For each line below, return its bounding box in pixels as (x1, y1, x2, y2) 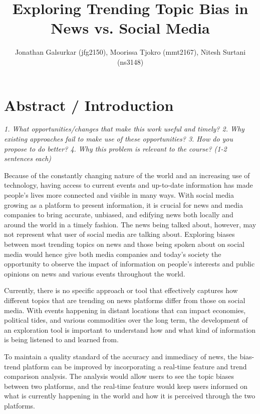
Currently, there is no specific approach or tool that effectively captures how (4, 285, 238, 296)
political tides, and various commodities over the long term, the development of (4, 315, 248, 325)
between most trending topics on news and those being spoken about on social (4, 238, 244, 249)
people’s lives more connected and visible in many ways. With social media (4, 190, 234, 200)
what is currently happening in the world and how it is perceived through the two (4, 390, 255, 401)
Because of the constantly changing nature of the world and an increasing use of (4, 170, 250, 180)
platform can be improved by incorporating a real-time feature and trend (23, 361, 247, 371)
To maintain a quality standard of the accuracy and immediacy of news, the (4, 351, 237, 361)
